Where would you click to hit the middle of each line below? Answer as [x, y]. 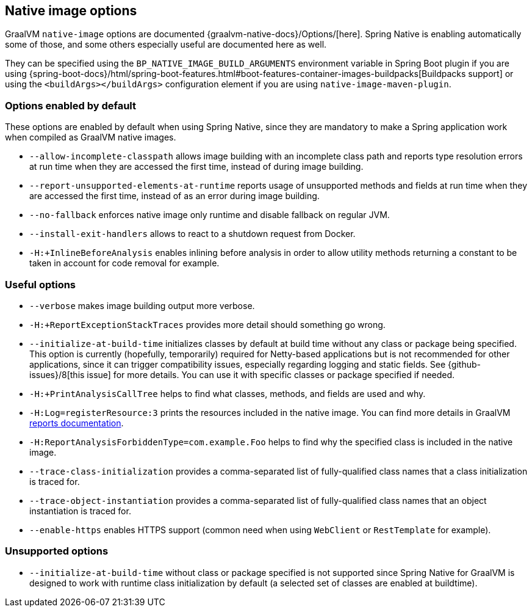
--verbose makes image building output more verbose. [142, 305]
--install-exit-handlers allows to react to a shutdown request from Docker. [192, 234]
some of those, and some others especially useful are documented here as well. [166, 45]
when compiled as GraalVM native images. [91, 137]
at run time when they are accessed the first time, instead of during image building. [196, 167]
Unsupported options [57, 551]
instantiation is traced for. [80, 511]
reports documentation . [77, 423]
